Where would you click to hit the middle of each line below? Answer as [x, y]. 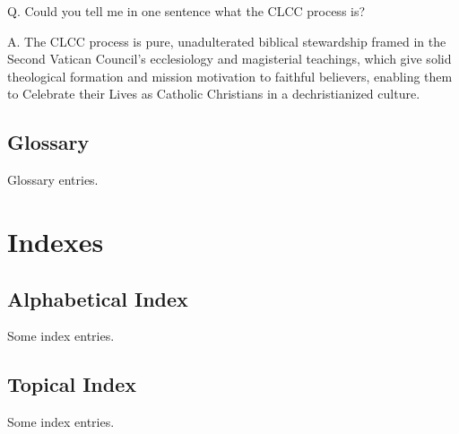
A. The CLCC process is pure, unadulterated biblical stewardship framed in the [227, 41]
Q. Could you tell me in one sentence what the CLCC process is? [186, 11]
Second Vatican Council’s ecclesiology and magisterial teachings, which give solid [229, 59]
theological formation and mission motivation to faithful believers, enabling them [230, 76]
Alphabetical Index [98, 298]
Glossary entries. [53, 180]
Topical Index [72, 384]
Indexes [56, 241]
